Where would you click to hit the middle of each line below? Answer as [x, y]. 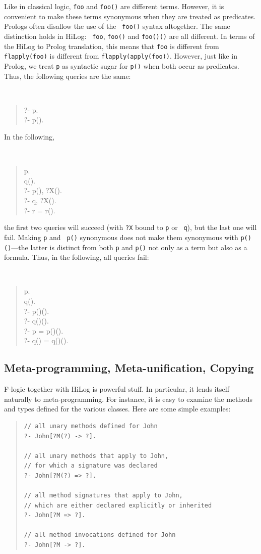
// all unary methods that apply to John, [96, 456]
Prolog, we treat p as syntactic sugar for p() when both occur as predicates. [122, 65]
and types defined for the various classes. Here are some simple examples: [117, 409]
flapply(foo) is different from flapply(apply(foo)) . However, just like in [121, 56]
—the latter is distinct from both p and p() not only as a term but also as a [129, 247]
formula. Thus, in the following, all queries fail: [77, 257]
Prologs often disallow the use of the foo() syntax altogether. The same [117, 26]
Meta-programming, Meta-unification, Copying [129, 368]
